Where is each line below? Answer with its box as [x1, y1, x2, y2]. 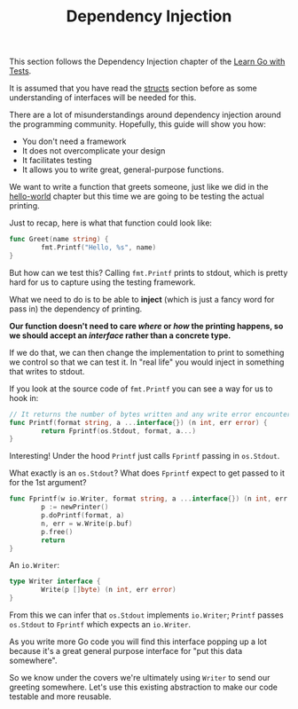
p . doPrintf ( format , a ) [41, 511, 125, 520]
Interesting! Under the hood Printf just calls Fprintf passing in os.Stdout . [9, 451, 280, 461]
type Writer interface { [9, 577, 101, 587]
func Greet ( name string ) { [9, 235, 109, 244]
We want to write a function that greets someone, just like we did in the [9, 182, 269, 193]
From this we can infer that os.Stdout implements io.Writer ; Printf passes [9, 610, 284, 620]
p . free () [41, 527, 74, 536]
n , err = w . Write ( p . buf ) [41, 519, 133, 528]
